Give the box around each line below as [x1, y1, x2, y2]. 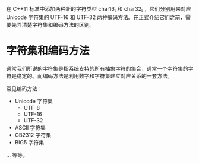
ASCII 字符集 [14, 124, 46, 131]
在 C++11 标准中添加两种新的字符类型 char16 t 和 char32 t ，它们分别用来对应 [6, 5, 191, 14]
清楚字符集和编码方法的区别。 [21, 21, 95, 28]
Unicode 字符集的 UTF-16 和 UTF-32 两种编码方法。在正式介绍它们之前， [6, 14, 186, 21]
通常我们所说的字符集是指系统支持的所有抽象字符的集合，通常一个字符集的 [6, 65, 188, 72]
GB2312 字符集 [14, 131, 52, 138]
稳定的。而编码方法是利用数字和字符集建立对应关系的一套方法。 [16, 72, 173, 79]
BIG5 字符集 [14, 138, 45, 146]
